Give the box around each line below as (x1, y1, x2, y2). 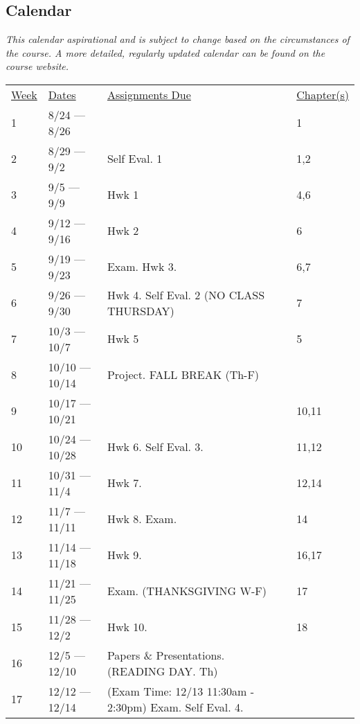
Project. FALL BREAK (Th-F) (107, 367, 260, 383)
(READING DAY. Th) (107, 662, 218, 679)
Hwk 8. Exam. (107, 511, 177, 527)
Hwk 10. (107, 619, 147, 635)
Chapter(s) (296, 86, 349, 103)
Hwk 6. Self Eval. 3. (107, 439, 204, 455)
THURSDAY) (107, 302, 174, 319)
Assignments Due (107, 86, 191, 103)
